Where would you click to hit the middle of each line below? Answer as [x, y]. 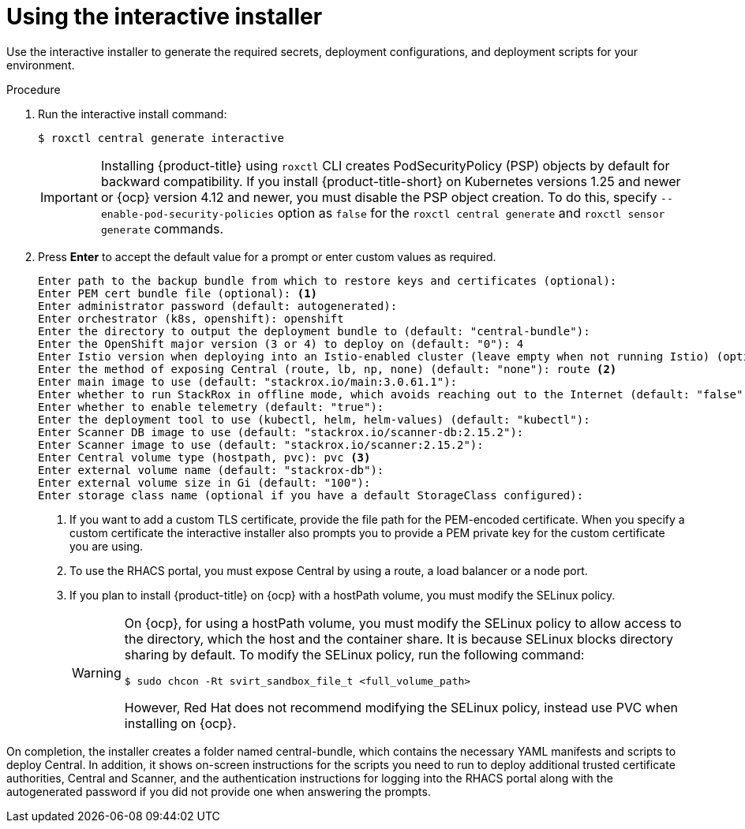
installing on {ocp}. [180, 723]
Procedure [34, 89]
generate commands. [162, 228]
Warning [97, 673]
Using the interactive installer [165, 17]
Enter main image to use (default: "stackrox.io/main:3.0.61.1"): [248, 381]
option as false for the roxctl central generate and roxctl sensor [471, 213]
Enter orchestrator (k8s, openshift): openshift [191, 318]
